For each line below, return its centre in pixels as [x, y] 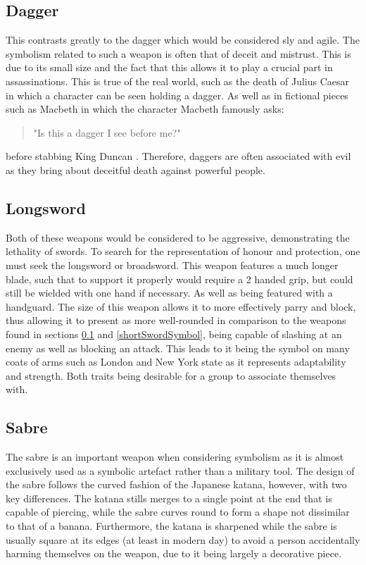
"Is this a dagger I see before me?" [107, 132]
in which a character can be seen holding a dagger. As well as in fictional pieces [177, 95]
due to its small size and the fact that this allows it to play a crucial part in [169, 67]
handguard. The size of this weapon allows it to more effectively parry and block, [181, 306]
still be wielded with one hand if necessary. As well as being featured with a [169, 293]
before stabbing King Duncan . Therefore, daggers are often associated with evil [178, 156]
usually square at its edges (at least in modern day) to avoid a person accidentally [183, 539]
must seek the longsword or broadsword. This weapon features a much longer [172, 265]
